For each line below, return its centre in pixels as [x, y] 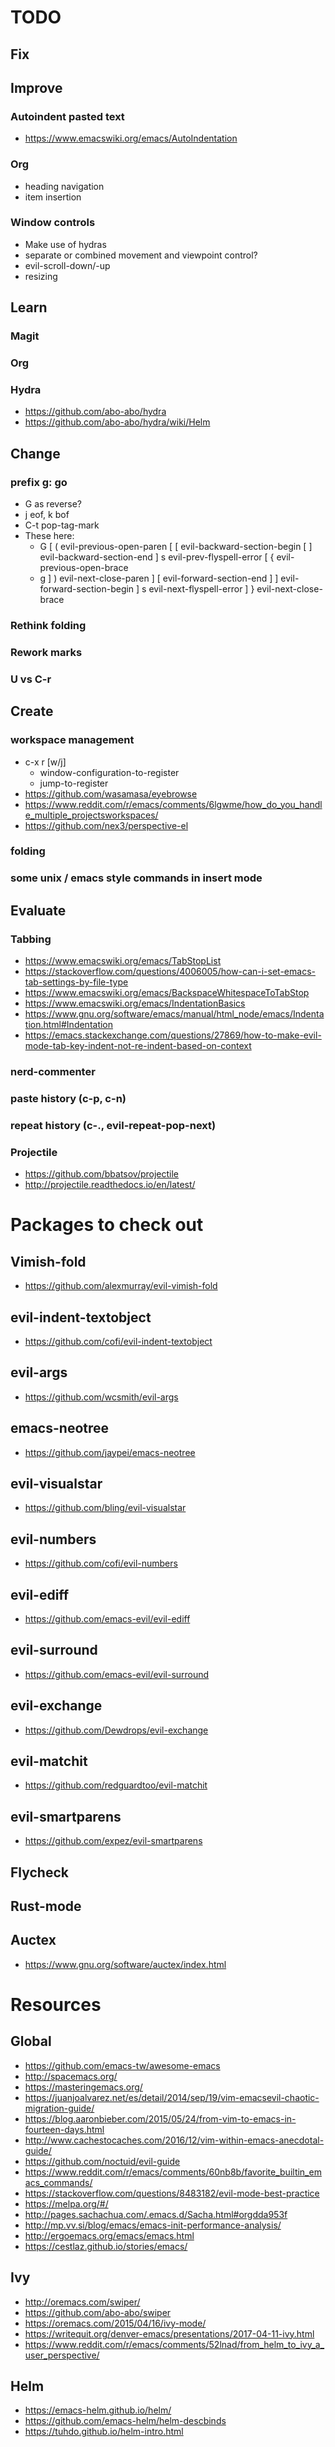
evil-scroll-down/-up [67, 265]
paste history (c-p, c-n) [68, 1098]
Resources [56, 2005]
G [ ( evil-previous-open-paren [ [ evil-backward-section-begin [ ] [176, 547]
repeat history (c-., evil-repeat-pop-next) [113, 1125]
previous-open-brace [84, 568]
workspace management [72, 740]
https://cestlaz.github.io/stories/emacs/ [106, 2246]
